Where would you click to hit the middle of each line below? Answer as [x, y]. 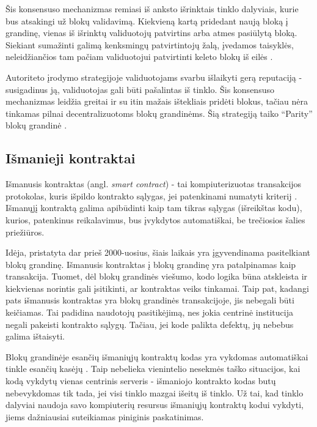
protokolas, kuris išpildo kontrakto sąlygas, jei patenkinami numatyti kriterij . [151, 195]
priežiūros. [25, 232]
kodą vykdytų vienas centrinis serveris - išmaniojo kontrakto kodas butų [141, 381]
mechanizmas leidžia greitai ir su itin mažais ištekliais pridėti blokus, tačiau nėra [157, 101]
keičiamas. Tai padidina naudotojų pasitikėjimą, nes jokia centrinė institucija [149, 312]
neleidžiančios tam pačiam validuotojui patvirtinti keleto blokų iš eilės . [139, 57]
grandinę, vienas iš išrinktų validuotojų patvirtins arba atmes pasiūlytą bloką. [151, 33]
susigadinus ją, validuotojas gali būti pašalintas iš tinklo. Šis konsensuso [140, 89]
